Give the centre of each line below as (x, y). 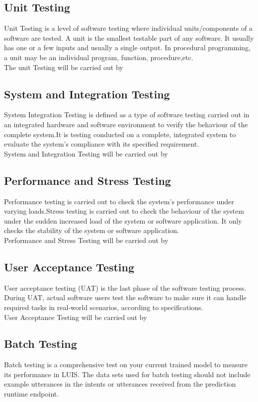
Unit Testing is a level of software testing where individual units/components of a (128, 28)
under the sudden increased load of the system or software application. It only (123, 220)
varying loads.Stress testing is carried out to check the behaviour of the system (124, 211)
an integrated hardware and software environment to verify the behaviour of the (126, 124)
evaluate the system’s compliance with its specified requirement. (102, 144)
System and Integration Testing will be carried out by (86, 153)
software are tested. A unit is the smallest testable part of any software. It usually (129, 38)
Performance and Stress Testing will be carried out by (86, 240)
